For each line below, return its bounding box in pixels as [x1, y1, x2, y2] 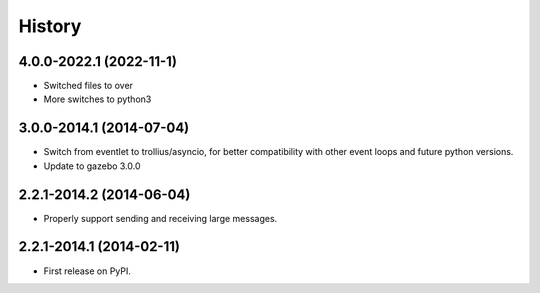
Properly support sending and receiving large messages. [43, 212, 278, 224]
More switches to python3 [43, 93, 152, 105]
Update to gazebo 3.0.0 [43, 160, 141, 172]
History [18, 15, 82, 37]
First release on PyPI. [43, 265, 132, 277]
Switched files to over [43, 80, 134, 92]
